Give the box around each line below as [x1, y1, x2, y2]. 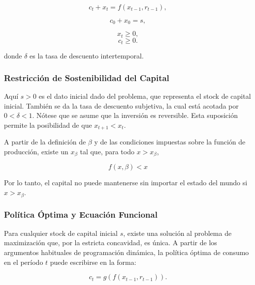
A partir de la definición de [4, 137, 86, 147]
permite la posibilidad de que [4, 119, 92, 130]
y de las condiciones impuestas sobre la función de [94, 137, 246, 147]
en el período [4, 256, 43, 267]
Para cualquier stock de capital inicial [4, 228, 118, 238]
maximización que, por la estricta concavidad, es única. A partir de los [4, 237, 217, 248]
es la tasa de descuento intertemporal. [30, 51, 144, 61]
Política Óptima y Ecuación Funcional [4, 208, 158, 221]
